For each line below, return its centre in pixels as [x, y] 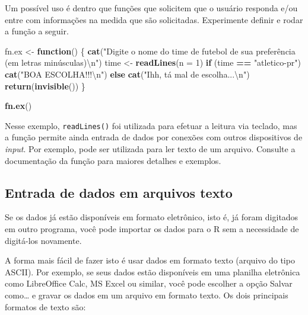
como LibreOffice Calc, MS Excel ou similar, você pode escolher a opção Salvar [149, 283]
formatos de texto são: [45, 306]
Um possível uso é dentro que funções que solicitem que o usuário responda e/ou [151, 8]
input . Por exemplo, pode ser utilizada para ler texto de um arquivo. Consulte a [150, 149]
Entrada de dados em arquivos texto [119, 192]
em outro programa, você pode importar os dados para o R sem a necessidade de [152, 228]
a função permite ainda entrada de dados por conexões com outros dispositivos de [154, 137]
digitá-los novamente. [43, 240]
